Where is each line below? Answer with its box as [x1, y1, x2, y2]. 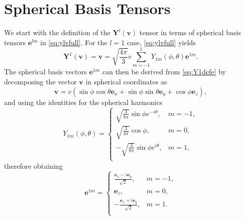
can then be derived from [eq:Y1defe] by [102, 66, 226, 77]
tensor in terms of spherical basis [139, 27, 241, 38]
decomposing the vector [4, 76, 77, 87]
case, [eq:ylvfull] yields [127, 37, 196, 47]
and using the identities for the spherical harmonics [4, 96, 162, 107]
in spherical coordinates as [86, 76, 167, 87]
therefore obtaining [4, 160, 63, 171]
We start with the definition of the [4, 27, 111, 38]
